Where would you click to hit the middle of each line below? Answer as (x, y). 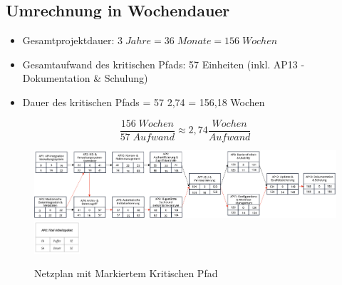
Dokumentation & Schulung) (85, 78)
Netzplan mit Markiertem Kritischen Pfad (126, 273)
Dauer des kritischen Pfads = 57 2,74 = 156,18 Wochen (144, 102)
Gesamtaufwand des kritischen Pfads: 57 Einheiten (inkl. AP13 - (164, 64)
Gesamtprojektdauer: (68, 40)
